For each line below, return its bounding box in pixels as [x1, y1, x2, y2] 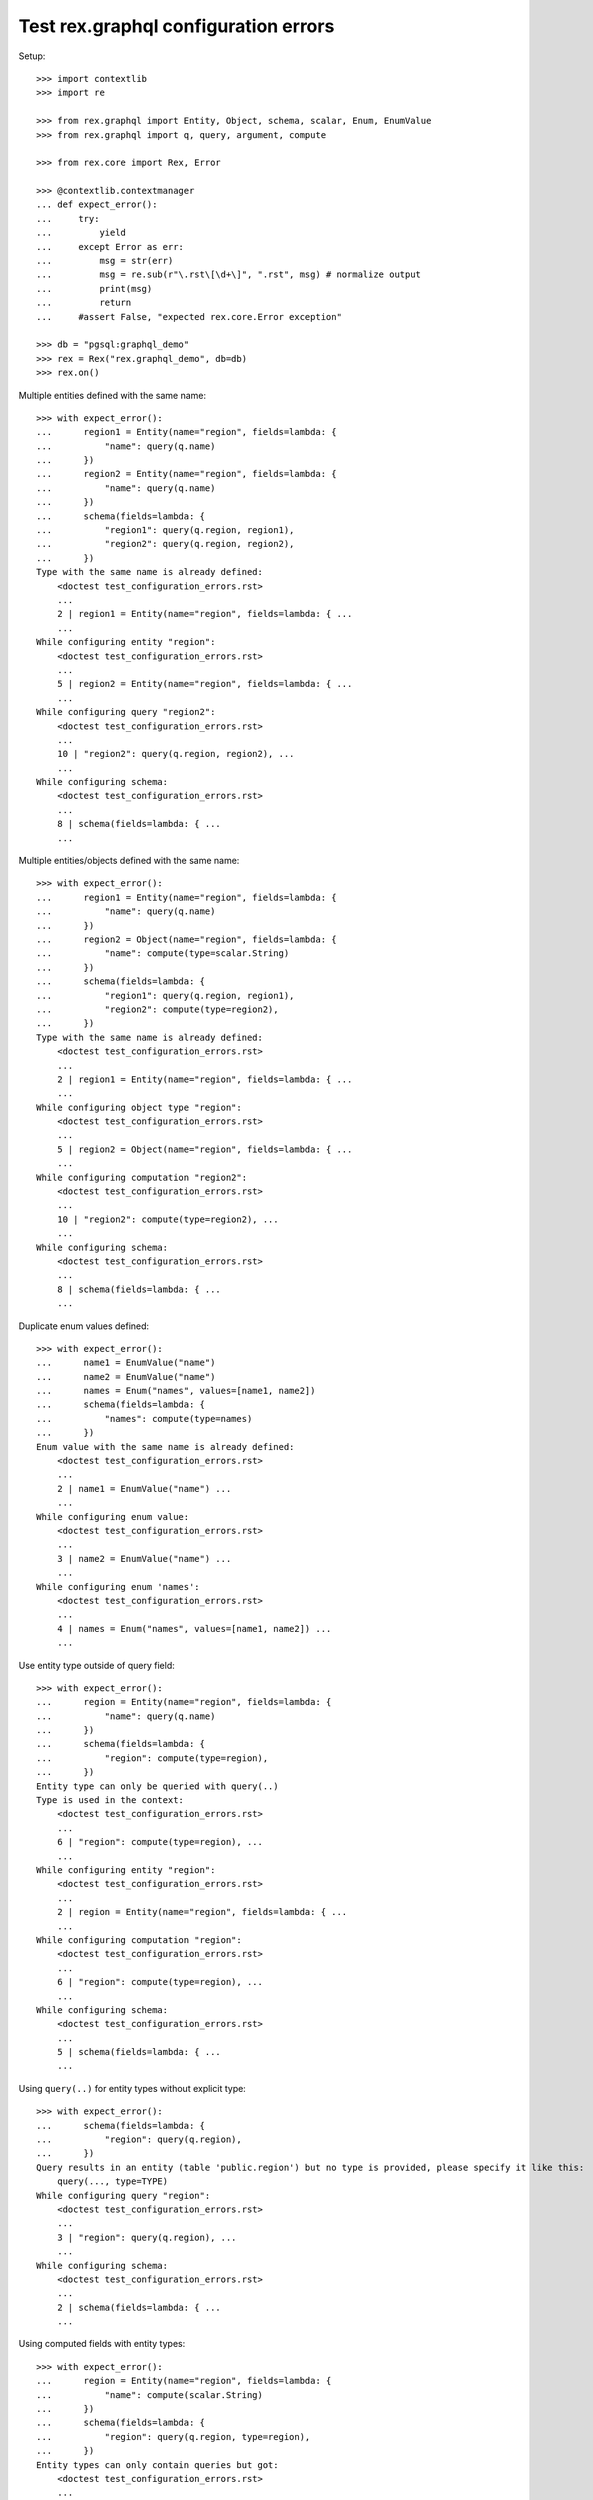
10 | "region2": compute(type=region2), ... [56, 1213, 279, 1225]
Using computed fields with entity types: [18, 2338, 186, 2350]
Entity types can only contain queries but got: [36, 2459, 279, 2470]
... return [36, 297, 132, 309]
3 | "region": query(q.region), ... [56, 2231, 237, 2243]
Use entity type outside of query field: [18, 1659, 175, 1671]
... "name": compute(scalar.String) [36, 2389, 264, 2400]
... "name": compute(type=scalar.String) [36, 948, 290, 959]
